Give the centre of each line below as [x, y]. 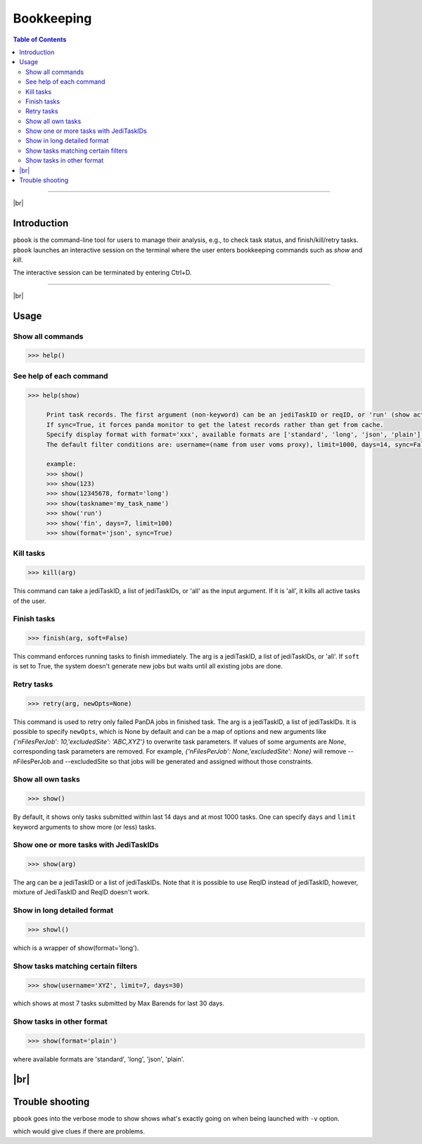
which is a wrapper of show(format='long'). [76, 948]
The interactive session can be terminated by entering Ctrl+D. [102, 273]
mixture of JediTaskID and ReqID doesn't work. [82, 892]
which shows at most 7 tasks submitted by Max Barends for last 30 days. [119, 1003]
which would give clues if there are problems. [79, 1131]
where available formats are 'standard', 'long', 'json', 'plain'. [99, 1060]
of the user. [30, 601]
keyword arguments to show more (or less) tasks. [85, 827]
